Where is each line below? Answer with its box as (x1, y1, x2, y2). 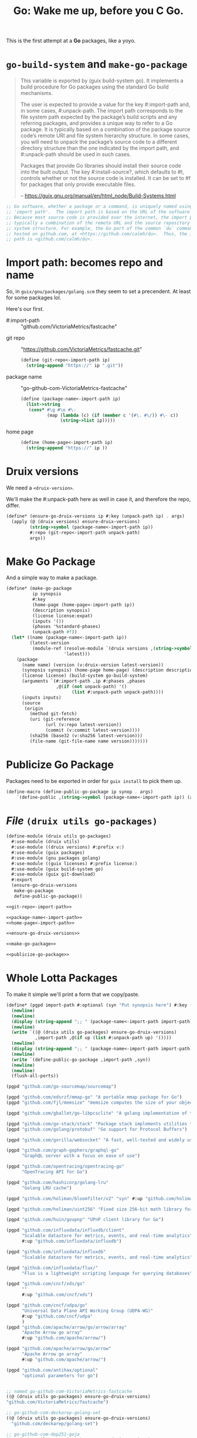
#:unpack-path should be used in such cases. (20, 151, 131, 158)
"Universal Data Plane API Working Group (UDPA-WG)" (21, 1308, 154, 1314)
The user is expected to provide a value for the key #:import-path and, (20, 101, 191, 108)
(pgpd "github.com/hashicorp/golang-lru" (6, 1179, 109, 1185)
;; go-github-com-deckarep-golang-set (6, 1410, 101, 1416)
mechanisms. (20, 90, 53, 97)
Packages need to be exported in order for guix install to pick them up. (6, 777, 182, 784)
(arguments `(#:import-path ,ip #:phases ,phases (21, 679, 145, 684)
